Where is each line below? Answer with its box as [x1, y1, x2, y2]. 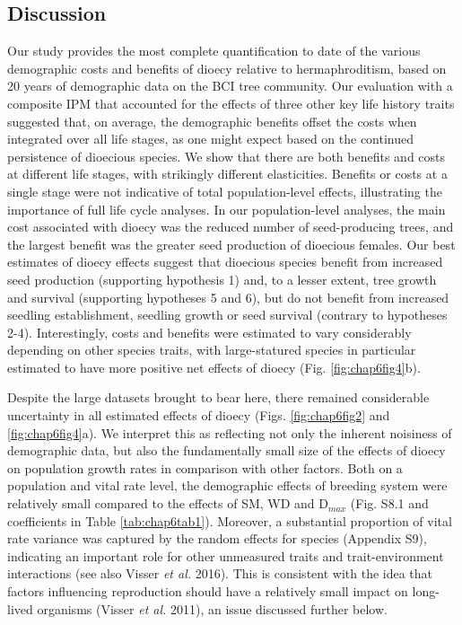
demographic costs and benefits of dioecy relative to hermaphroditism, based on [7, 58, 447, 77]
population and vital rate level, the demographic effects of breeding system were [7, 476, 448, 495]
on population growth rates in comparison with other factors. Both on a [7, 458, 403, 477]
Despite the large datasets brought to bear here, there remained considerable [7, 388, 430, 407]
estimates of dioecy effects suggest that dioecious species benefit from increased [7, 252, 443, 271]
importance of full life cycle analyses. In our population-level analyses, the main [7, 199, 446, 218]
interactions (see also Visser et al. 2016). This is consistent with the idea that [7, 564, 433, 583]
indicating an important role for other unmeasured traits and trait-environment [7, 546, 444, 565]
